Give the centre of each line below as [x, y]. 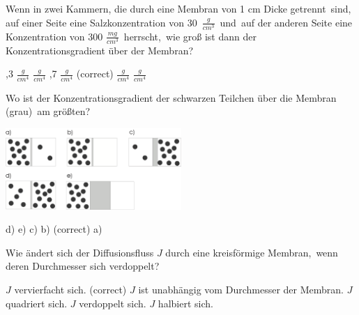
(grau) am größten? [48, 111]
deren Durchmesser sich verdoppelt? [83, 266]
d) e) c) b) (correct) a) [54, 229]
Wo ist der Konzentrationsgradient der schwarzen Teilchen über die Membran [171, 97]
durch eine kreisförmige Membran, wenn [252, 252]
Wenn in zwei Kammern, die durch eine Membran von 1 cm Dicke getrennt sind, [178, 8]
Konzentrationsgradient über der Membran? [100, 50]
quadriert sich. [37, 303]
